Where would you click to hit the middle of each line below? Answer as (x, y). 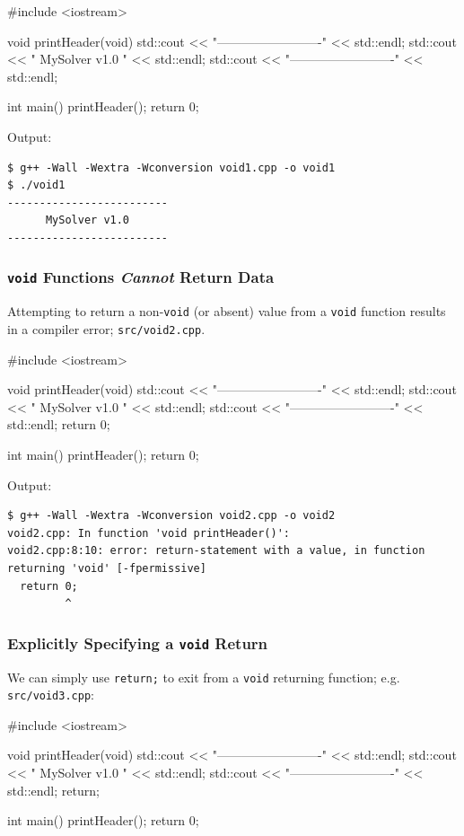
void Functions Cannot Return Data (141, 277)
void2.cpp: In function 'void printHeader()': (149, 533)
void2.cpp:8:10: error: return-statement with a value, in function (216, 551)
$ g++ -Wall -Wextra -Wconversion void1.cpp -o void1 (171, 167)
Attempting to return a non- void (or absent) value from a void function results (227, 311)
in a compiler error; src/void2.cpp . (106, 328)
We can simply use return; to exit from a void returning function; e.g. (204, 677)
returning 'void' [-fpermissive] (107, 568)
